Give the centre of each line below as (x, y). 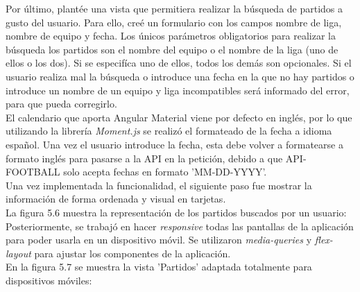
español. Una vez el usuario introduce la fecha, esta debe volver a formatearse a (174, 144)
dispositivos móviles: (49, 280)
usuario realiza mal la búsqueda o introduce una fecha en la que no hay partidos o (180, 76)
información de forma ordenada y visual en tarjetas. (116, 199)
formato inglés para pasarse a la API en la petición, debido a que (144, 158)
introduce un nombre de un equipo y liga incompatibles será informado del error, (178, 90)
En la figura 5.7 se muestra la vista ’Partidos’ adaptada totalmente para (159, 267)
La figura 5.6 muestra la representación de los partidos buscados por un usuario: (176, 212)
